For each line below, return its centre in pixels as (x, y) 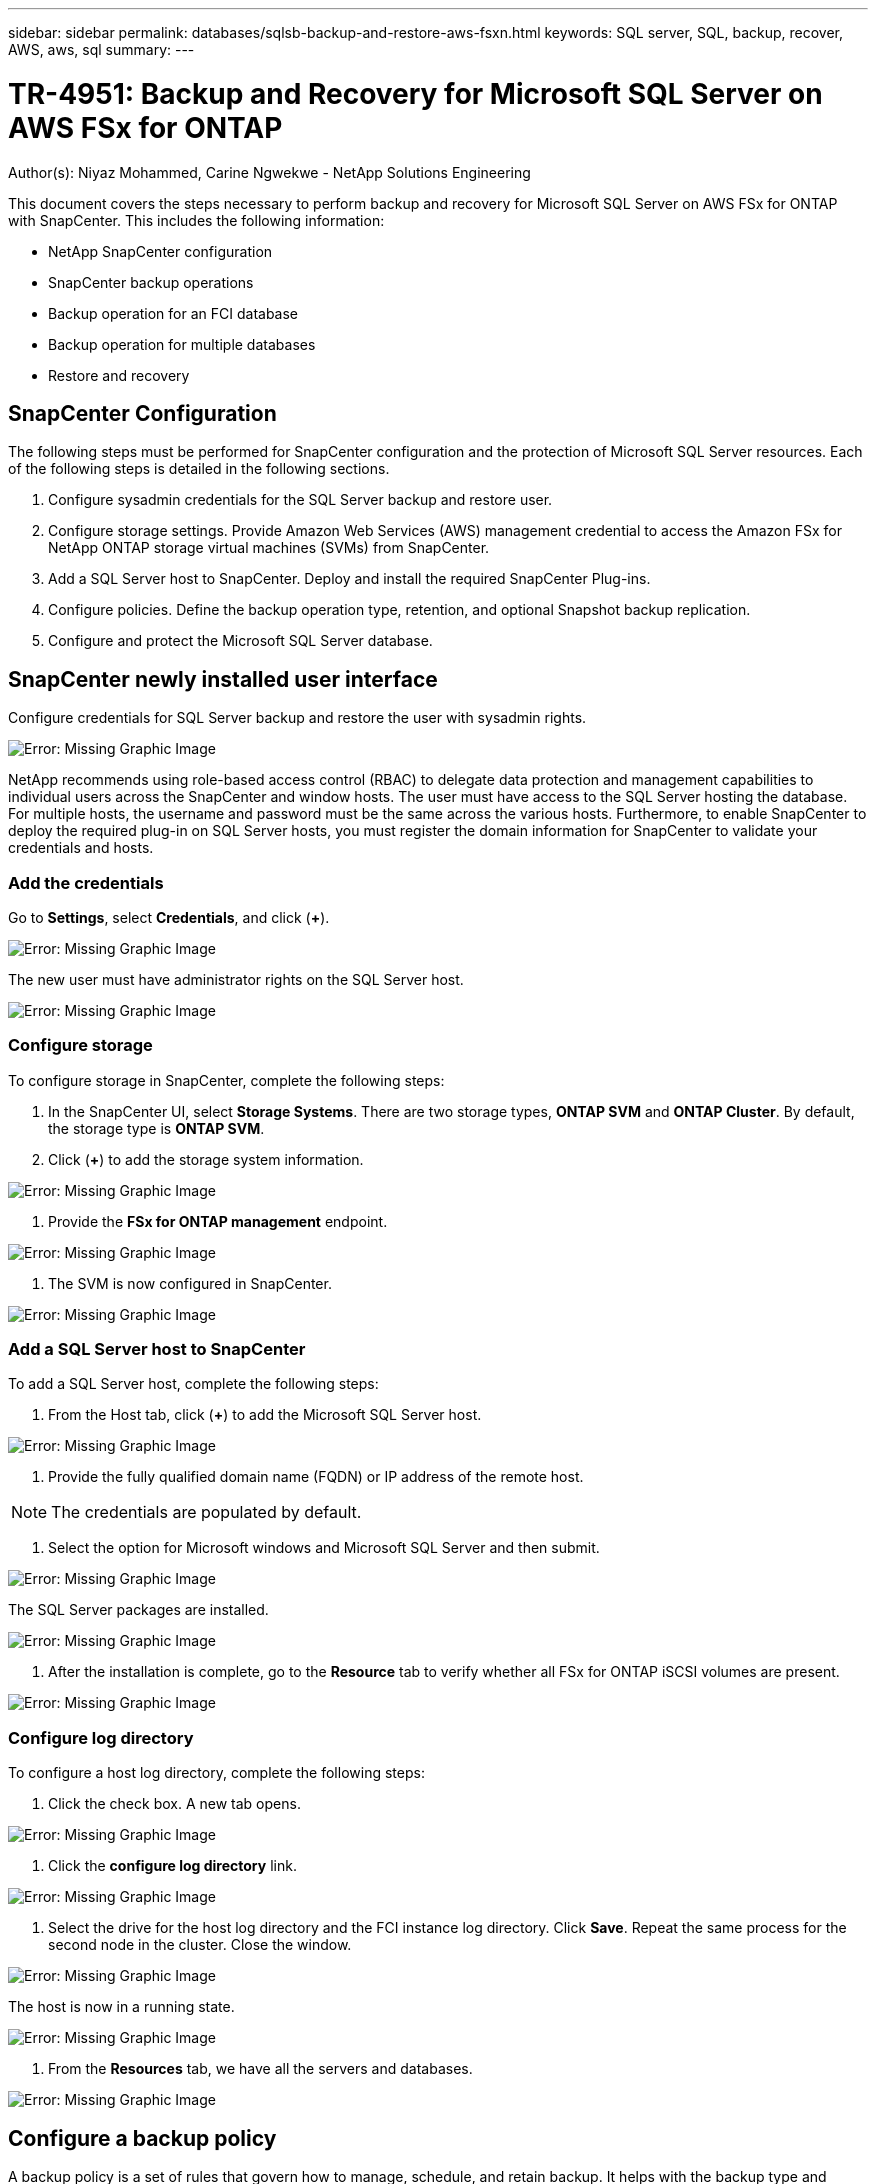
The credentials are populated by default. (206, 1512)
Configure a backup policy (142, 2138)
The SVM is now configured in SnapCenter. (190, 1283)
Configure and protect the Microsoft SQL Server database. (240, 641)
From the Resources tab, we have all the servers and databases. (260, 2069)
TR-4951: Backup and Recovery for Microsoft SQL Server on (415, 93)
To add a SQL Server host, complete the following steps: (193, 1384)
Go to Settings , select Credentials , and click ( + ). (169, 917)
